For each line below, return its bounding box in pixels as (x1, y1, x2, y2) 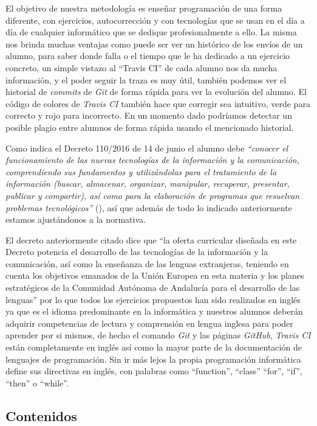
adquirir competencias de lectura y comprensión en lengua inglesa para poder (5, 316, 293, 329)
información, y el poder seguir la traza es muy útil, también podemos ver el (5, 73, 287, 86)
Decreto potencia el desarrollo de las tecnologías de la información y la (5, 245, 268, 258)
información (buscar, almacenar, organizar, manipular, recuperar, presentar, (5, 177, 290, 190)
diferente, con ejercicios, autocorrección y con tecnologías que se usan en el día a (5, 13, 305, 26)
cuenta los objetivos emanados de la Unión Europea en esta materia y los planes (5, 269, 304, 282)
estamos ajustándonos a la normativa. (5, 213, 146, 226)
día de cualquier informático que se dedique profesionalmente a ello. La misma (5, 26, 297, 38)
